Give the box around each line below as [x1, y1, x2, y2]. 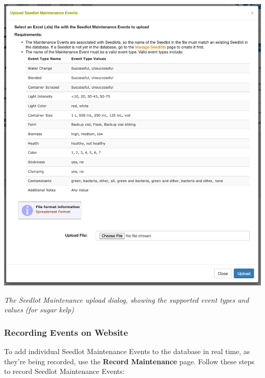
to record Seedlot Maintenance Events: [4, 366, 125, 376]
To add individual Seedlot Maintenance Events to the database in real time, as [4, 346, 250, 357]
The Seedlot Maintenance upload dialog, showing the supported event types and [4, 294, 249, 305]
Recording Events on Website [4, 326, 128, 338]
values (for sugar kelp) [4, 304, 74, 315]
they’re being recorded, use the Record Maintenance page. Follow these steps [4, 356, 255, 366]
